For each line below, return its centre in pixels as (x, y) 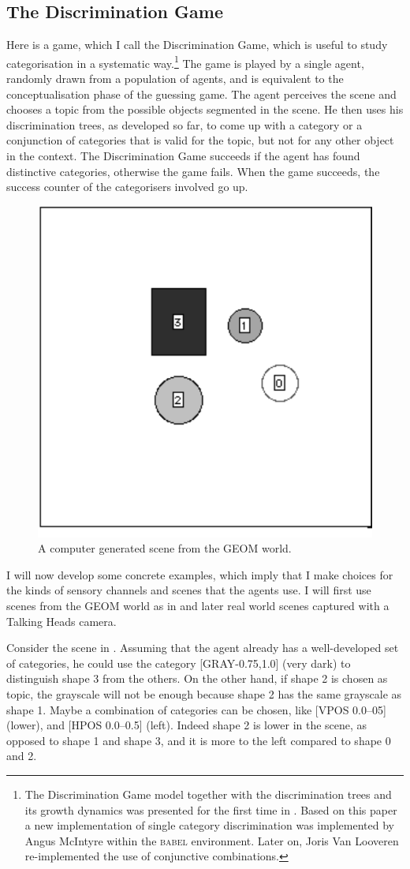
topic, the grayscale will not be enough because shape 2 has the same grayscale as (204, 694)
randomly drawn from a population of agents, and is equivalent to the (175, 79)
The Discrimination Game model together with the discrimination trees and (208, 794)
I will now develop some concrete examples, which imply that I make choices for (200, 574)
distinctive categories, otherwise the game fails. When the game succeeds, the (193, 171)
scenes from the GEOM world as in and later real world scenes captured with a (198, 606)
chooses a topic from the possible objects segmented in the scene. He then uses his (205, 109)
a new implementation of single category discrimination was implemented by (209, 825)
